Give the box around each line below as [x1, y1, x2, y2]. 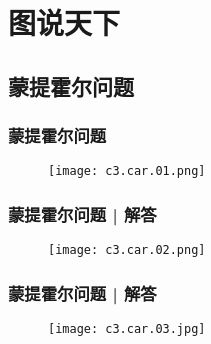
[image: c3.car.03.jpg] [48, 322, 206, 337]
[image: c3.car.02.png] [48, 243, 206, 258]
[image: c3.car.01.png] [48, 164, 206, 179]
